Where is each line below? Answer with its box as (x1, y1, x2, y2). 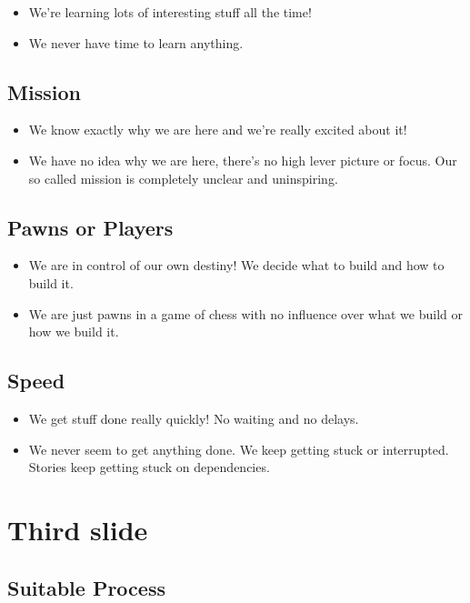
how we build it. (28, 322, 119, 341)
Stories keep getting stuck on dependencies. (28, 457, 270, 477)
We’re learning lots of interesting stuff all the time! (28, 3, 312, 21)
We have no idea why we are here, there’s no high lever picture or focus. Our (28, 150, 457, 169)
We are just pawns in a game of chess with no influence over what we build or (28, 304, 463, 323)
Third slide (7, 510, 148, 548)
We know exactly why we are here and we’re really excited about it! (28, 120, 407, 139)
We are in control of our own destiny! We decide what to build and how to (28, 256, 445, 275)
